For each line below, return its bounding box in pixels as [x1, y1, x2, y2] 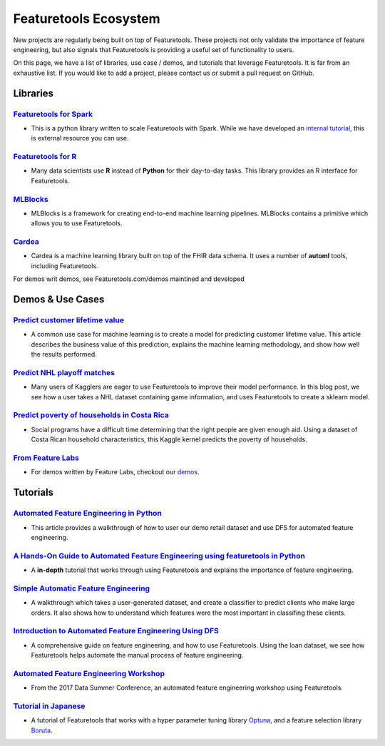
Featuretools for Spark [13, 109, 93, 119]
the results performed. [31, 350, 98, 359]
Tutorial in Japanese [13, 701, 86, 711]
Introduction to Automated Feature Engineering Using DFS [13, 626, 219, 636]
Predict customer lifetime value [13, 315, 125, 325]
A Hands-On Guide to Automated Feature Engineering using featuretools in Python [13, 551, 306, 561]
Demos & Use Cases [13, 293, 105, 306]
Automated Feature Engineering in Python [13, 509, 162, 518]
